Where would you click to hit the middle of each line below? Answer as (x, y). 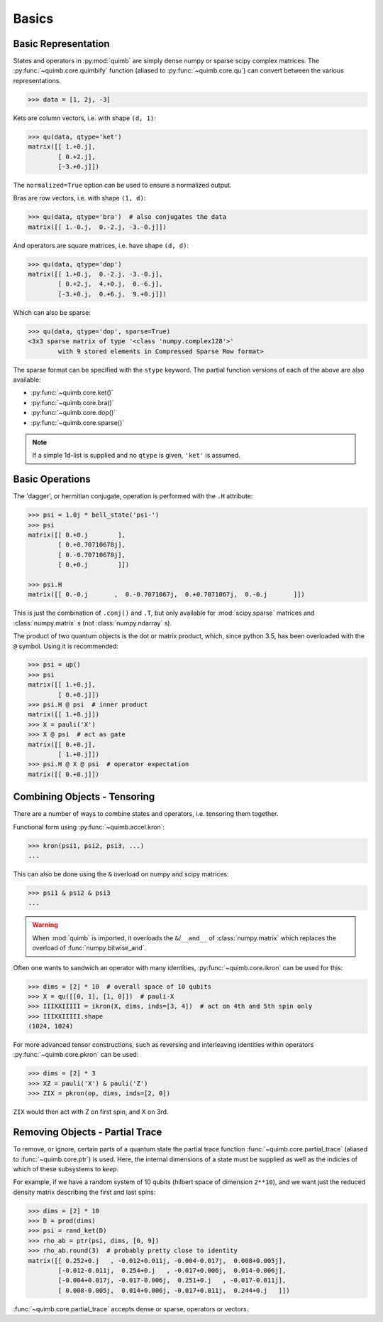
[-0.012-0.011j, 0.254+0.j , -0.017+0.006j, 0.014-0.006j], (172, 1271)
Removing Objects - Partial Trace (88, 1133)
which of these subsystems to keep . (66, 1168)
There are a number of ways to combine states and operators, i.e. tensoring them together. (146, 814)
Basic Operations (52, 479)
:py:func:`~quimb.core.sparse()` (78, 422)
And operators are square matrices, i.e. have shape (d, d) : (101, 245)
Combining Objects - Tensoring (84, 797)
